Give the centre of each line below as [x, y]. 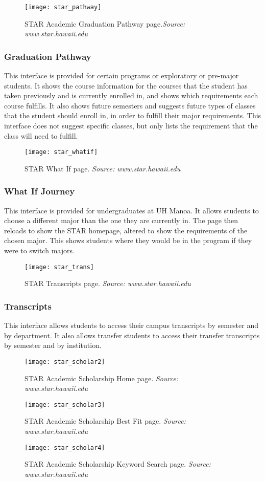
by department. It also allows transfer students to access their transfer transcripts [132, 335]
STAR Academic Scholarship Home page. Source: [102, 378]
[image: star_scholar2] [65, 362]
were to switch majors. [39, 250]
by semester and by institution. [53, 345]
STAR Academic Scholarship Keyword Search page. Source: [118, 464]
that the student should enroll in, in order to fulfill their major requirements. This [133, 115]
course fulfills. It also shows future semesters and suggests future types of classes [130, 105]
